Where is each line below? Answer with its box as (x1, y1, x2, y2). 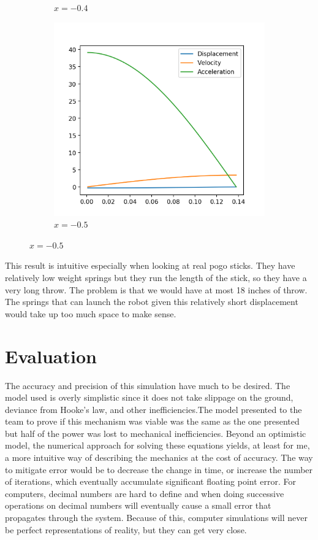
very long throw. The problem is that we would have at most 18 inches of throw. (5, 283, 308, 296)
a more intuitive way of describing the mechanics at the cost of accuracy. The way (5, 451, 313, 464)
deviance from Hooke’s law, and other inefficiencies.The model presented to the (5, 403, 302, 415)
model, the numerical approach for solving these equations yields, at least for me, (5, 439, 310, 452)
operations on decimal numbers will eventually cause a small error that (5, 499, 271, 512)
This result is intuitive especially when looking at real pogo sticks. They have (5, 259, 295, 272)
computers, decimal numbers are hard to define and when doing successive (5, 487, 284, 499)
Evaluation (5, 343, 97, 368)
